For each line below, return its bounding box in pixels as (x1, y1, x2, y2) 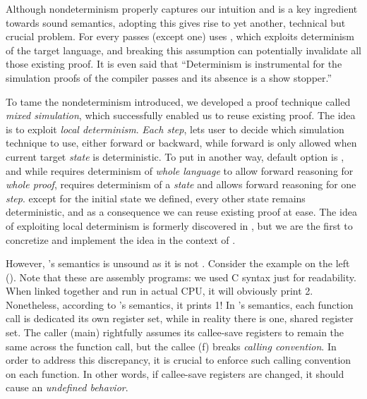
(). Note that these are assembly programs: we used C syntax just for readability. (6, 269, 356, 284)
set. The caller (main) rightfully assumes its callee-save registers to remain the (6, 325, 344, 340)
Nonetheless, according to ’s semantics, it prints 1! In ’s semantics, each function (6, 297, 354, 312)
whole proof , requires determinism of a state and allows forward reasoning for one (6, 177, 356, 192)
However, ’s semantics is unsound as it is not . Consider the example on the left (6, 256, 350, 271)
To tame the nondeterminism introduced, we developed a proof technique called (6, 94, 351, 109)
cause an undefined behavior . (6, 380, 128, 395)
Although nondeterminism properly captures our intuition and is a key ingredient (6, 1, 358, 16)
